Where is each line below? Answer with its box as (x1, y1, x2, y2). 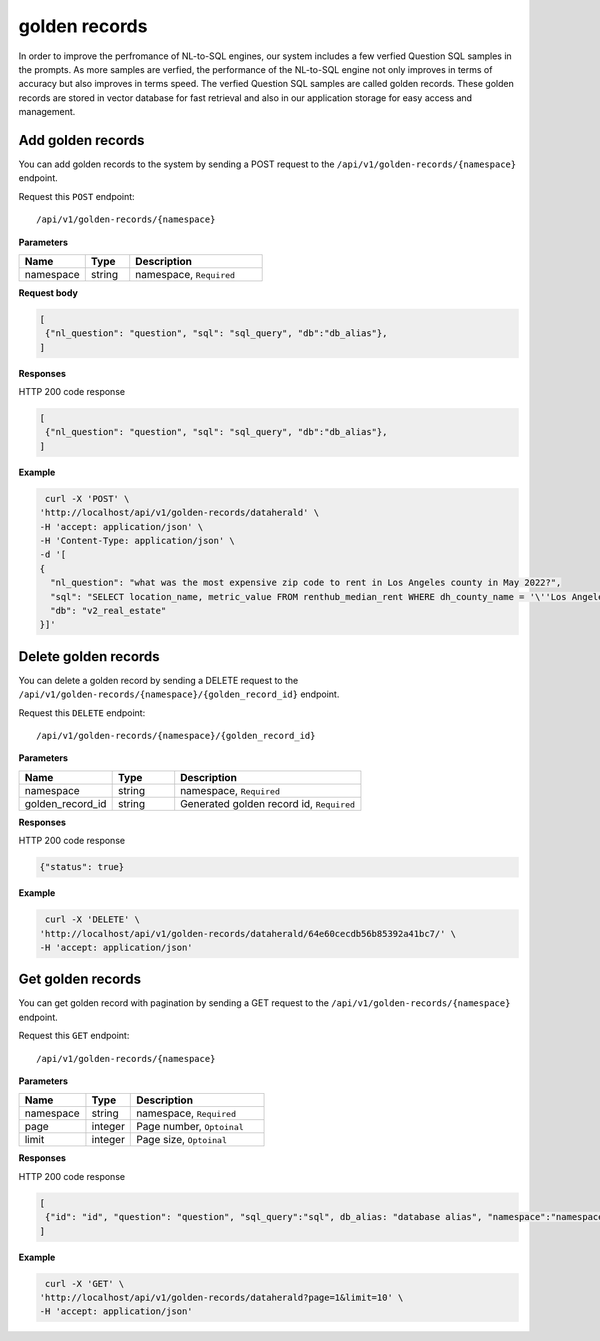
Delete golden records (18, 648, 160, 665)
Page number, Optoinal (136, 1120, 244, 1134)
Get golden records (18, 971, 142, 988)
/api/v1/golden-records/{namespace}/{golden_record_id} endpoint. (18, 688, 340, 700)
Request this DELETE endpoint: (18, 706, 146, 719)
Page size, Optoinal (136, 1133, 227, 1147)
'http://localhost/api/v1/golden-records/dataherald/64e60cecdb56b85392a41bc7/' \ (39, 928, 457, 939)
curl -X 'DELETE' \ (45, 914, 140, 925)
